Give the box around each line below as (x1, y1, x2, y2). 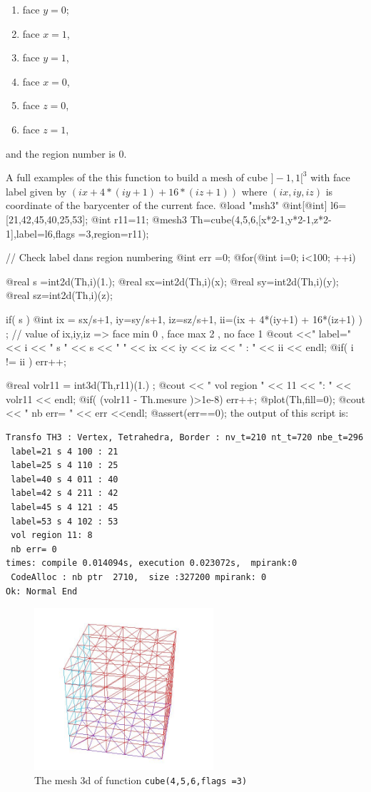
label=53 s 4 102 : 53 (11, 516, 118, 527)
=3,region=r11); (78, 225, 149, 240)
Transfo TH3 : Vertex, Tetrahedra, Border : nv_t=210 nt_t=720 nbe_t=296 (6, 432, 364, 443)
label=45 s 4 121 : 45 (11, 502, 118, 513)
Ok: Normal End (6, 586, 78, 596)
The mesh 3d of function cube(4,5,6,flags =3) (34, 772, 248, 787)
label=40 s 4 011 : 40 (11, 474, 118, 484)
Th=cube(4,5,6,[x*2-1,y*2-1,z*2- (190, 211, 332, 226)
